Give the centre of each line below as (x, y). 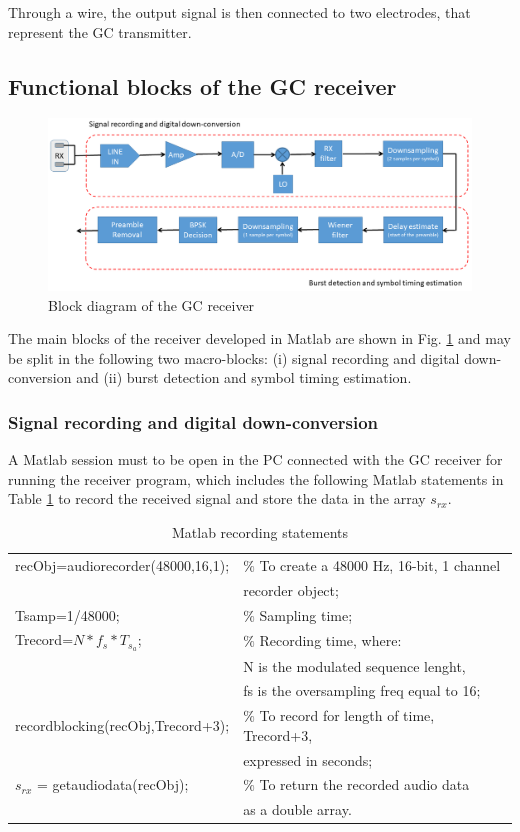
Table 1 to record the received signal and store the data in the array (217, 498)
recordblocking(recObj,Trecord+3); (122, 724)
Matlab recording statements (259, 532)
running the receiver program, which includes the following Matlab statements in (256, 478)
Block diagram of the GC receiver (151, 304)
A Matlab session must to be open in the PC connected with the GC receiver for (255, 459)
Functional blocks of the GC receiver (202, 85)
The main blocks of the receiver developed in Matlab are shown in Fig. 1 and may (259, 338)
